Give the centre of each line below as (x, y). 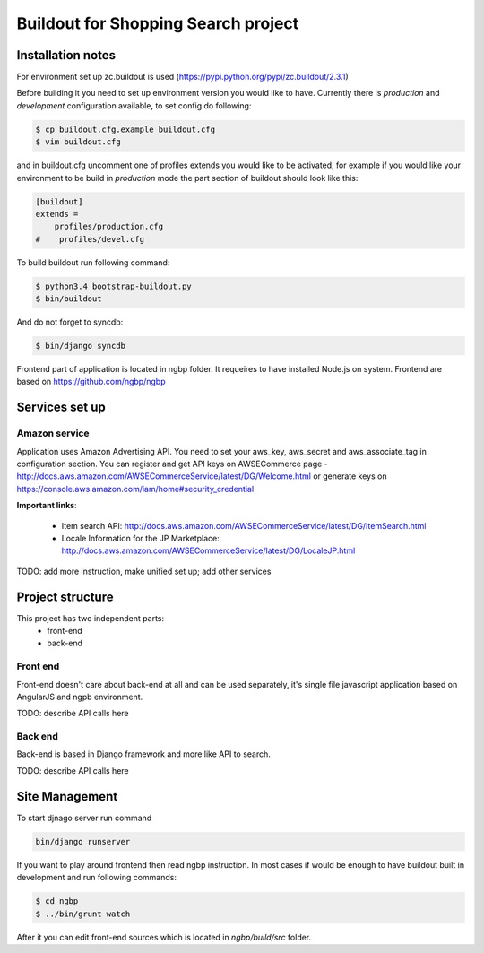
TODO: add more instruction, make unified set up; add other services (144, 571)
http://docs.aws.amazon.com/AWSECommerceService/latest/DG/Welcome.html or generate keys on (202, 476)
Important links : (47, 506)
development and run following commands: (96, 878)
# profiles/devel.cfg (90, 239)
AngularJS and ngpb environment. (80, 697)
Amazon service (53, 433)
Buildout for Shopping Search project (158, 23)
